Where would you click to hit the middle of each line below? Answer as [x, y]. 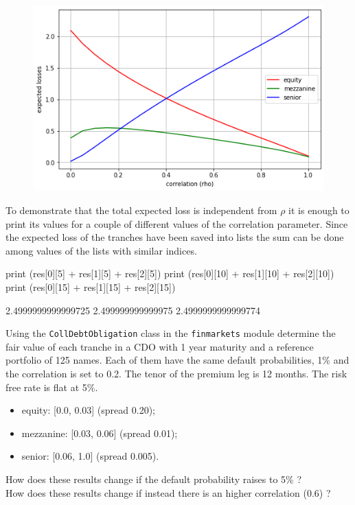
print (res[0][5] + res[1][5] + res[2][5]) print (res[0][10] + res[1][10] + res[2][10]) [170, 273]
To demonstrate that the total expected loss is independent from [141, 210]
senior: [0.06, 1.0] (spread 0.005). [90, 456]
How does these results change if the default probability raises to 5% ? [154, 479]
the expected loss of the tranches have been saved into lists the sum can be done [175, 237]
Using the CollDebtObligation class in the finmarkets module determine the [171, 333]
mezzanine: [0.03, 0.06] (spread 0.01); [100, 433]
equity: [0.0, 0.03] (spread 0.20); [88, 410]
